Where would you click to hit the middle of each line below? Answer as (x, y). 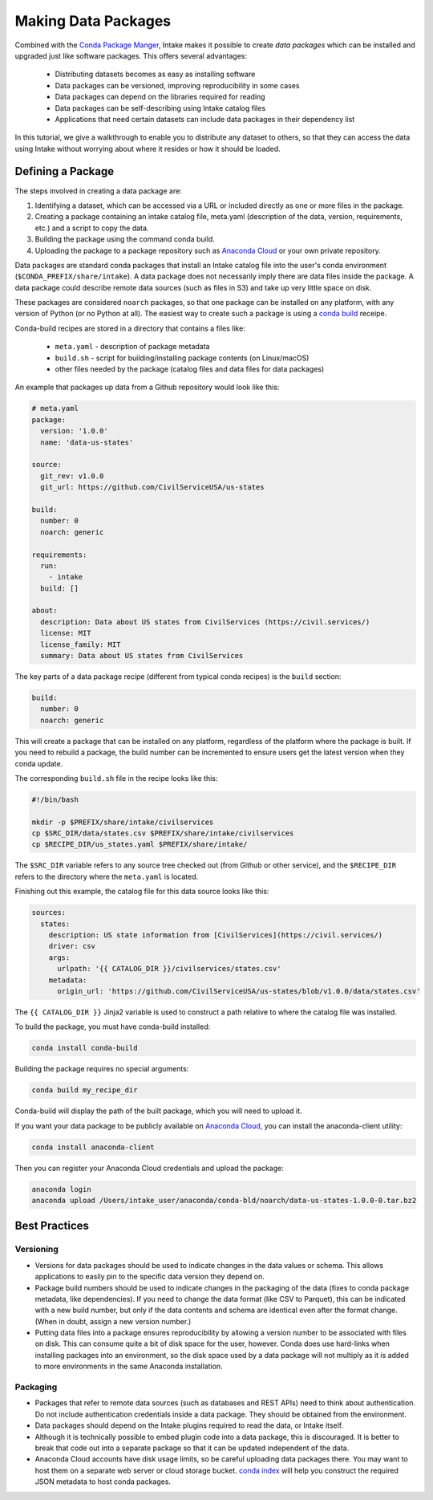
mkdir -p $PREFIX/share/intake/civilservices (123, 822)
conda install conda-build (85, 1048)
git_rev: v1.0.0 (72, 476)
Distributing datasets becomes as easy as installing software (155, 74)
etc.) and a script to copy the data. (92, 228)
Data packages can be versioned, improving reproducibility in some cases (177, 85)
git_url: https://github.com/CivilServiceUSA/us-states (152, 487)
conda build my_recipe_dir (85, 1090)
